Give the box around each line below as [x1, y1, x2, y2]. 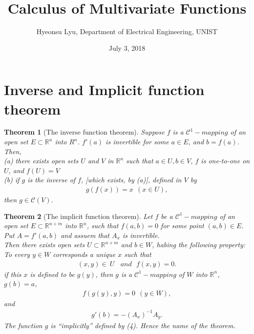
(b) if [4, 175, 20, 185]
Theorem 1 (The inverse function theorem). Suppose [4, 127, 165, 137]
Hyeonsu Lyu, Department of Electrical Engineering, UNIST [36, 26, 218, 37]
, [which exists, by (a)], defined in [81, 175, 182, 185]
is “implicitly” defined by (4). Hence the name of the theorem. [50, 320, 236, 331]
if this [4, 269, 21, 279]
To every [4, 249, 30, 259]
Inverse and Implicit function [4, 79, 205, 99]
